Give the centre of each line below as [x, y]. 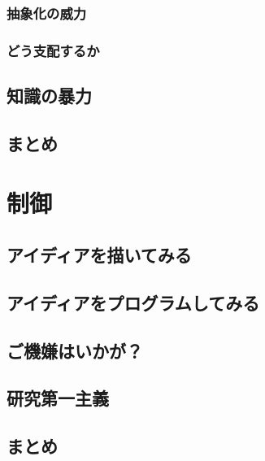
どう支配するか [53, 50]
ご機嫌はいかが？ [75, 350]
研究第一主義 [58, 398]
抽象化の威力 [47, 13]
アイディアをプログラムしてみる [133, 302]
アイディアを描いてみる [99, 255]
